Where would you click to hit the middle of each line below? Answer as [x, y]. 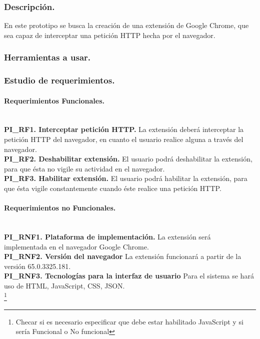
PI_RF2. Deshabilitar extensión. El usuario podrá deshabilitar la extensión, [128, 159]
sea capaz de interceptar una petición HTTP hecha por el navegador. [110, 35]
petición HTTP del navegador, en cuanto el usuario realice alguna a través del [124, 139]
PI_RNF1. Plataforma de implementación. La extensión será [107, 237]
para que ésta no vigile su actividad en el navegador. [84, 168]
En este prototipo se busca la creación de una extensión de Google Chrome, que [126, 25]
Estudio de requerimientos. [59, 80]
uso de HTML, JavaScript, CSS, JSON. [64, 285]
